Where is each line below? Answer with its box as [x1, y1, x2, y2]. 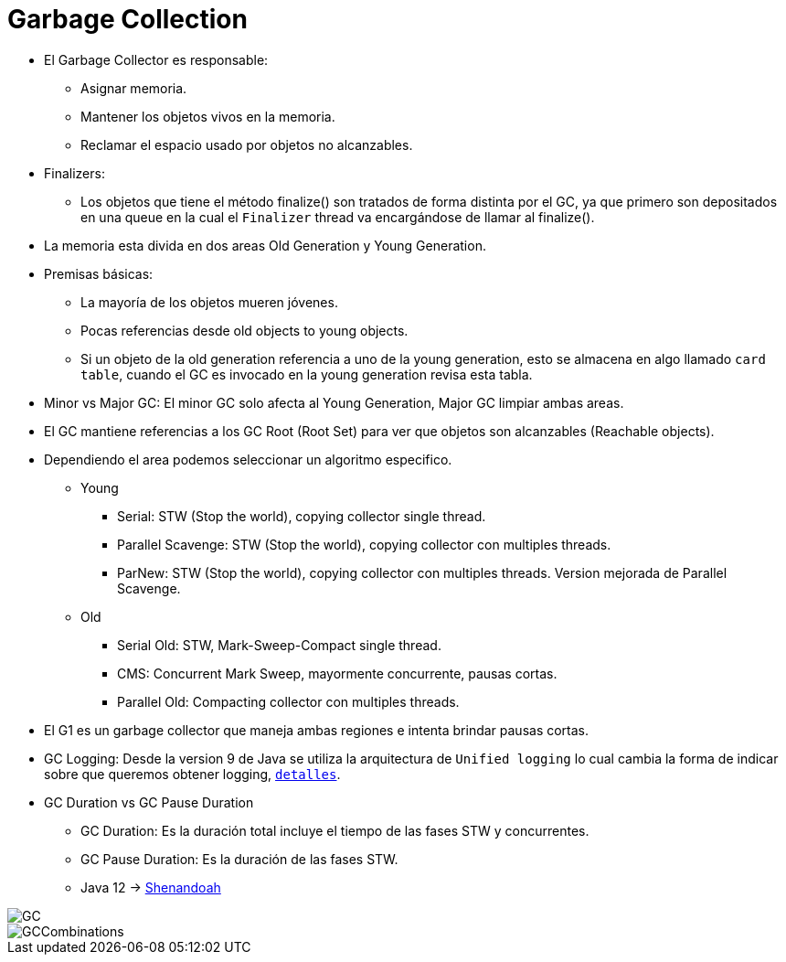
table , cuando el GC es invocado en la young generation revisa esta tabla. [80, 366, 533, 382]
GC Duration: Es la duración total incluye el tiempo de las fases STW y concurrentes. [80, 822, 589, 839]
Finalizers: [44, 165, 105, 181]
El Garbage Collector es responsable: [44, 51, 269, 68]
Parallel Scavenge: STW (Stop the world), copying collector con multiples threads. [117, 536, 611, 552]
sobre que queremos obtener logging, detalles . [44, 765, 341, 782]
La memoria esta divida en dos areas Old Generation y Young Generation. [44, 237, 486, 253]
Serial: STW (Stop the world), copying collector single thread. [117, 508, 486, 524]
